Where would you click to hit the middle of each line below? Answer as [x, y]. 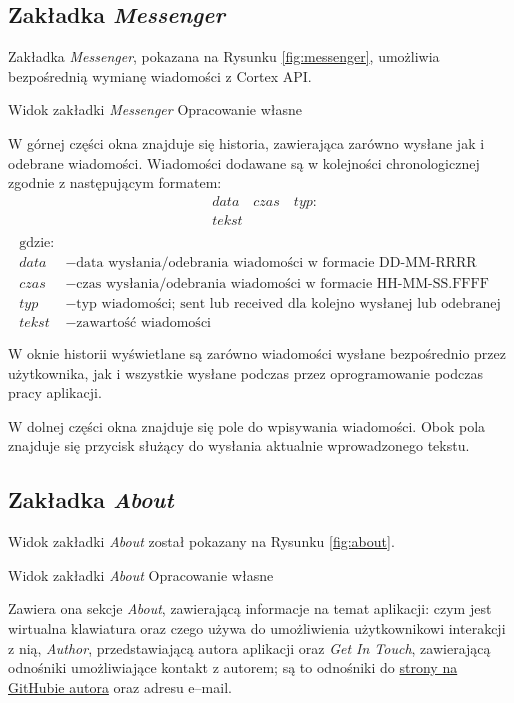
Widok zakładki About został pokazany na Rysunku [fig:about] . [201, 541]
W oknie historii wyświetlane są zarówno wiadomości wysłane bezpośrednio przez [257, 353]
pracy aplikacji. [55, 392]
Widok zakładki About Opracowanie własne [141, 574]
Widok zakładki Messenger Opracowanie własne [155, 109]
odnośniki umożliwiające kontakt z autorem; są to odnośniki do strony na [233, 667]
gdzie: [37, 242]
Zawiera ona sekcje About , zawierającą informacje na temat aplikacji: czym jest [250, 608]
